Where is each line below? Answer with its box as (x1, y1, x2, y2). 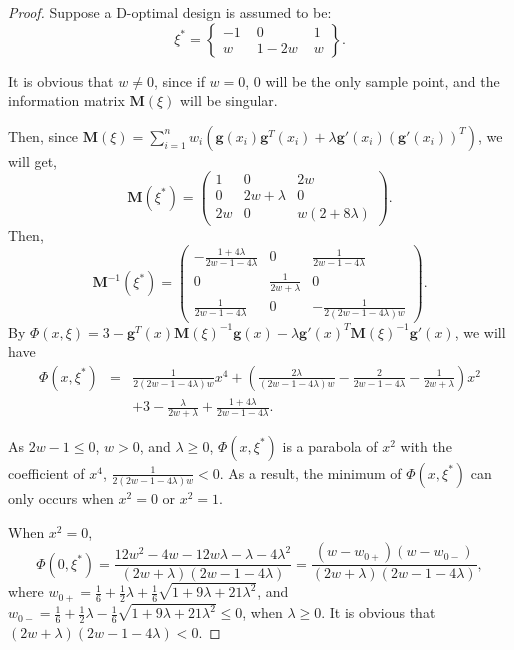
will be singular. (180, 90, 278, 111)
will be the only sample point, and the (265, 70, 500, 91)
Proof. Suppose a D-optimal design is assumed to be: (8, 2, 332, 22)
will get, (8, 150, 57, 171)
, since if (153, 70, 205, 91)
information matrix (8, 90, 125, 111)
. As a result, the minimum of (219, 462, 402, 483)
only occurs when (8, 487, 114, 508)
